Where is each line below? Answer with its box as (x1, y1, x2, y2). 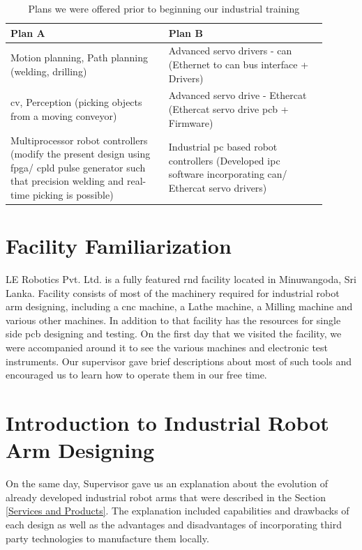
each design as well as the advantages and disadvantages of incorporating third (6, 517, 342, 531)
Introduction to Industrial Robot (6, 408, 329, 437)
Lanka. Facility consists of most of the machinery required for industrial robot (6, 285, 340, 300)
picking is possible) (32, 187, 114, 201)
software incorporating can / (168, 167, 287, 181)
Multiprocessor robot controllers (10, 132, 148, 147)
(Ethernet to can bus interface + (168, 57, 309, 72)
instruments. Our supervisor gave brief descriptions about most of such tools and (6, 353, 352, 368)
